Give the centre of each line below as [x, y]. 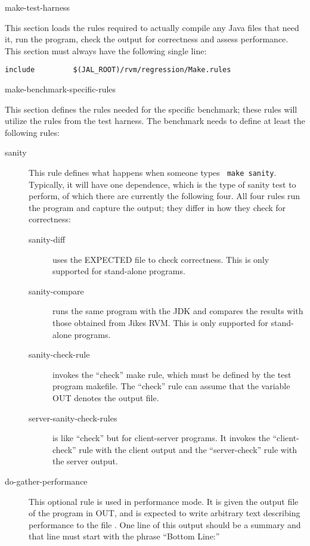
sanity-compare [56, 291]
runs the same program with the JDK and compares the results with [178, 311]
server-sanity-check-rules [73, 418]
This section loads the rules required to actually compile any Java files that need [152, 27]
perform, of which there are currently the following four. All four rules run [165, 196]
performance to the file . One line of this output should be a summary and [165, 524]
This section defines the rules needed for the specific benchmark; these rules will [151, 109]
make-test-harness [38, 7]
